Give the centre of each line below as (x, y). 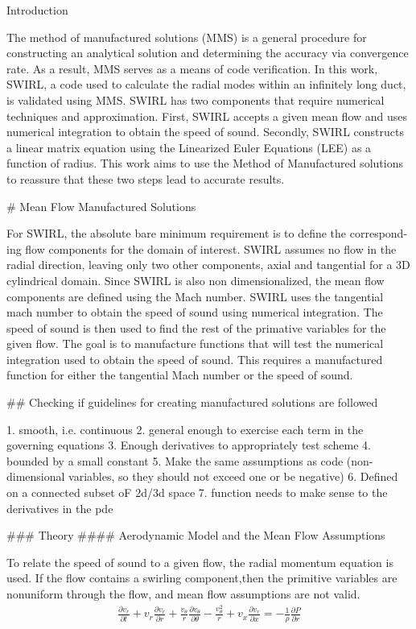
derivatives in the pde (60, 508)
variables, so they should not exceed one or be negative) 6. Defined (233, 476)
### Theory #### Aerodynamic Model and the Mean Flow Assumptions (196, 535)
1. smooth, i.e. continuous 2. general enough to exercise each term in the (185, 429)
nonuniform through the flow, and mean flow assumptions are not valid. (183, 594)
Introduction (37, 10)
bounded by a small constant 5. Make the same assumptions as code (175, 460)
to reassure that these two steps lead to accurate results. (146, 178)
